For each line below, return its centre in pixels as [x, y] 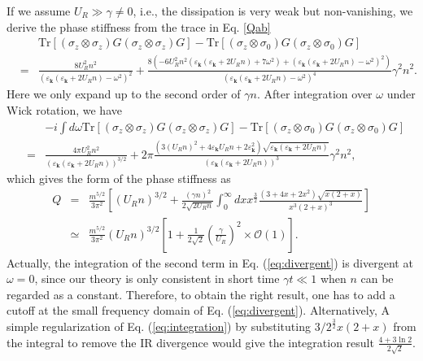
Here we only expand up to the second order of [124, 94]
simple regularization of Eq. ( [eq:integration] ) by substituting [159, 326]
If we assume [39, 11]
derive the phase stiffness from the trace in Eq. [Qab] [139, 26]
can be [377, 278]
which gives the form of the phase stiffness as [119, 178]
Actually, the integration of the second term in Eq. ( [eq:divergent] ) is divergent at [210, 262]
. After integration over [314, 94]
